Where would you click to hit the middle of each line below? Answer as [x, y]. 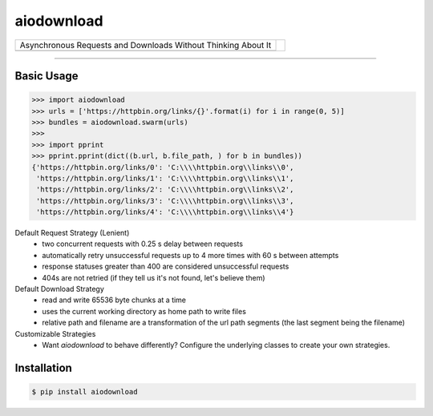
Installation [43, 368]
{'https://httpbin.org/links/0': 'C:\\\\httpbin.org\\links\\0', [163, 167]
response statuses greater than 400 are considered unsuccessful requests [166, 267]
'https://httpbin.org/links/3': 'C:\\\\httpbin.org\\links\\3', [165, 201]
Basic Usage [47, 76]
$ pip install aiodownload [85, 392]
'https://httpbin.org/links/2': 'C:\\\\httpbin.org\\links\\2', [165, 190]
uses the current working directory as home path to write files [144, 311]
